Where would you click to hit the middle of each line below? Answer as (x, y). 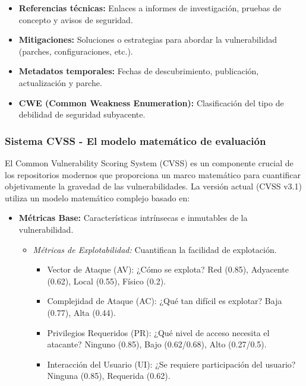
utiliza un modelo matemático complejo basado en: (97, 197)
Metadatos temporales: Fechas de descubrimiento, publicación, (139, 71)
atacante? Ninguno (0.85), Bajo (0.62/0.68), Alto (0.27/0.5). (157, 344)
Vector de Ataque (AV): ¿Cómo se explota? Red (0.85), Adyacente (168, 269)
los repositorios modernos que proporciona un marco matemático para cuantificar (153, 174)
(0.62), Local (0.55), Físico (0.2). (106, 281)
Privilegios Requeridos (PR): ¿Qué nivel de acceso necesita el (158, 332)
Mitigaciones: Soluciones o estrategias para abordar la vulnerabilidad (148, 39)
